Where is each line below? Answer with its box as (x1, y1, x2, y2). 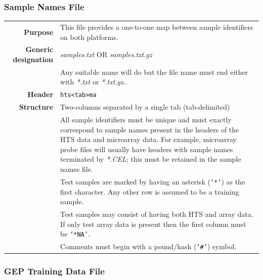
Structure (19, 102, 54, 112)
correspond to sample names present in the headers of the (60, 124, 239, 134)
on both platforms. (60, 31, 118, 42)
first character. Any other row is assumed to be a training (60, 186, 239, 197)
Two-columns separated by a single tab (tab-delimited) (60, 102, 230, 112)
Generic (25, 44, 54, 55)
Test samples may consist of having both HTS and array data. (60, 208, 253, 219)
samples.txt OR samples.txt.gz (60, 49, 152, 60)
